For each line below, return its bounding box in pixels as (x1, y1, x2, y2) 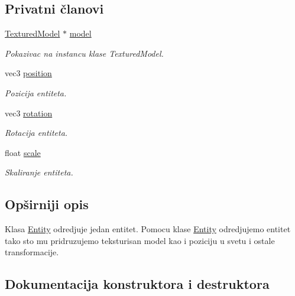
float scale (5, 146, 41, 158)
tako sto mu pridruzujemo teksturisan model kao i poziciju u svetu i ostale (5, 234, 275, 246)
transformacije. (5, 246, 59, 258)
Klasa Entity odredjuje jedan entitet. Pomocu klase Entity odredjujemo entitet (5, 223, 291, 235)
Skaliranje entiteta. (5, 166, 73, 178)
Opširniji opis (5, 195, 89, 213)
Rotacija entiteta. (5, 126, 68, 139)
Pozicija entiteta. (5, 86, 67, 99)
